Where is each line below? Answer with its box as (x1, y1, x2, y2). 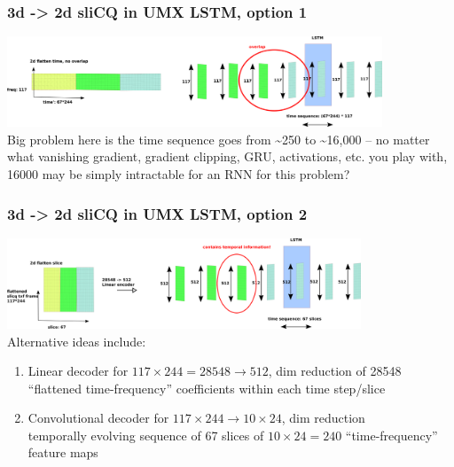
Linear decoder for (27, 362, 129, 380)
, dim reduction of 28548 (268, 362, 402, 380)
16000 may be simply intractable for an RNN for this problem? (7, 165, 350, 183)
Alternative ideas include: (7, 331, 146, 350)
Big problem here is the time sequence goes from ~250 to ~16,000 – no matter (7, 129, 430, 148)
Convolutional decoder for (27, 409, 169, 427)
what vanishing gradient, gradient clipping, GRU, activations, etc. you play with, (7, 147, 448, 166)
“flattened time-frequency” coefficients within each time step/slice (27, 378, 386, 397)
